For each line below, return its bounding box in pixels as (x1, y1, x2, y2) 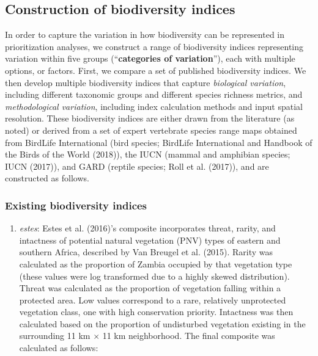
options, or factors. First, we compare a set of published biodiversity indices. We (5, 64, 306, 76)
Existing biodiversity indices (5, 197, 147, 213)
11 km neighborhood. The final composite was (102, 329, 275, 342)
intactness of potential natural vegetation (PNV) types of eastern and (19, 233, 281, 246)
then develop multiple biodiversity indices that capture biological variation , (5, 76, 286, 89)
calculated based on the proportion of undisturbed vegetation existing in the (19, 317, 306, 330)
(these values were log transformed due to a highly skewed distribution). (19, 269, 290, 282)
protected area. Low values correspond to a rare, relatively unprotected (19, 293, 286, 306)
